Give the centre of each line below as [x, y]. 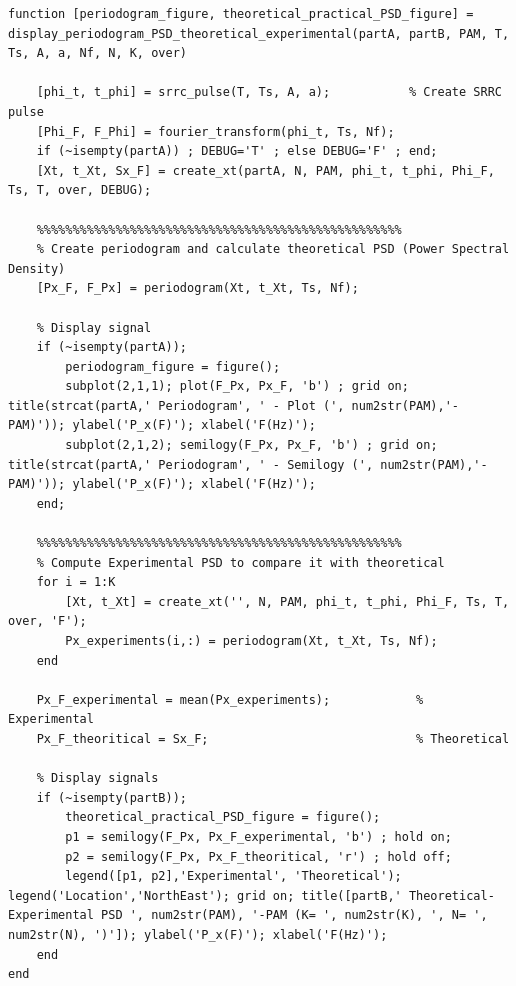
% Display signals [97, 778]
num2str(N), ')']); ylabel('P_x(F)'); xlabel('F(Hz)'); [198, 934]
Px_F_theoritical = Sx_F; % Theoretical [273, 738]
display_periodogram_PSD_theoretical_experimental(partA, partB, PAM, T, [259, 33]
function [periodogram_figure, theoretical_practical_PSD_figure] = [241, 14]
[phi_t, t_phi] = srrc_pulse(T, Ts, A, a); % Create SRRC [269, 92]
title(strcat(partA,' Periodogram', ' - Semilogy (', [191, 464]
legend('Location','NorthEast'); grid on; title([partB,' [205, 895]
